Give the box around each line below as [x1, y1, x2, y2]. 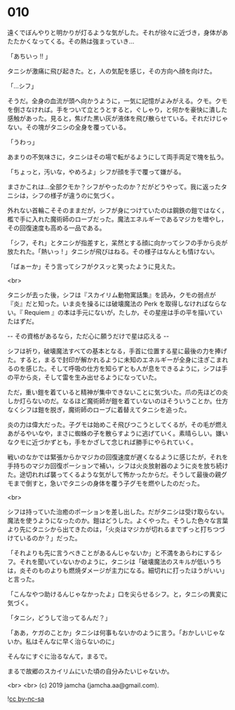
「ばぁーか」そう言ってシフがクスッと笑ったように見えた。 [7, 262, 179, 271]
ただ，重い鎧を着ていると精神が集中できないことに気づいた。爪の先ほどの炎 [7, 388, 229, 396]
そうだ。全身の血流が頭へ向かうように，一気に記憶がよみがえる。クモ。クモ [7, 96, 228, 105]
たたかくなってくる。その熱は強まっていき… [7, 36, 135, 46]
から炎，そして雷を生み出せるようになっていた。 [19, 373, 161, 381]
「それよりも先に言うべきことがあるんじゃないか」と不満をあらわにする [7, 548, 216, 557]
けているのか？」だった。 [7, 533, 81, 542]
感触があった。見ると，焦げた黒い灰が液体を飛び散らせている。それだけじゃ [7, 114, 229, 123]
